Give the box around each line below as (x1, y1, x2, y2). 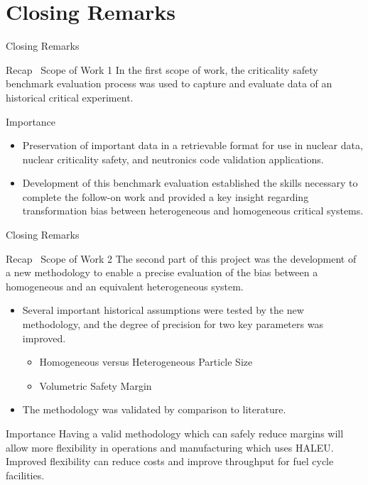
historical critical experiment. (6, 89, 134, 104)
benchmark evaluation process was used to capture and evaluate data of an (6, 76, 332, 91)
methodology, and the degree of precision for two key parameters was (22, 317, 323, 332)
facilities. (6, 467, 45, 482)
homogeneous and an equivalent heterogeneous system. (6, 278, 244, 293)
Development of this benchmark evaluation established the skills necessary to (22, 175, 358, 190)
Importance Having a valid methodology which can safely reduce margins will (6, 426, 344, 440)
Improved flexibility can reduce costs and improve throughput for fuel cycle (6, 454, 334, 469)
